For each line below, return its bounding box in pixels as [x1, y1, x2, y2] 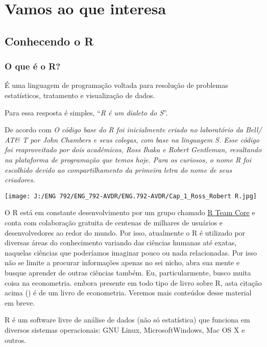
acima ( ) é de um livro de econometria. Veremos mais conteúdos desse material [5, 287, 252, 298]
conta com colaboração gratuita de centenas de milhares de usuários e [5, 217, 223, 227]
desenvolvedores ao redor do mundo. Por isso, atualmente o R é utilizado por [5, 227, 246, 238]
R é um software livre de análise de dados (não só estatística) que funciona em [5, 314, 250, 325]
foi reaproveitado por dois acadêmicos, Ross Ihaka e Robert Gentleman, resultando [5, 144, 262, 155]
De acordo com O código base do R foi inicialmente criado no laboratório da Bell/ [5, 124, 262, 135]
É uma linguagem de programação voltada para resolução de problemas [5, 80, 228, 90]
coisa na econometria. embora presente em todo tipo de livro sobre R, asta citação [5, 277, 262, 288]
